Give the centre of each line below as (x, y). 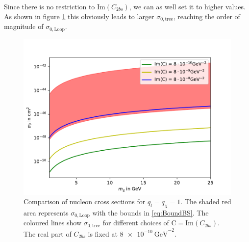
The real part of (48, 233)
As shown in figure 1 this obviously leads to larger (79, 16)
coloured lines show (53, 223)
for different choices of (136, 223)
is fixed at (103, 233)
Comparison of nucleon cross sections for (85, 202)
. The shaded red (206, 202)
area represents (46, 212)
